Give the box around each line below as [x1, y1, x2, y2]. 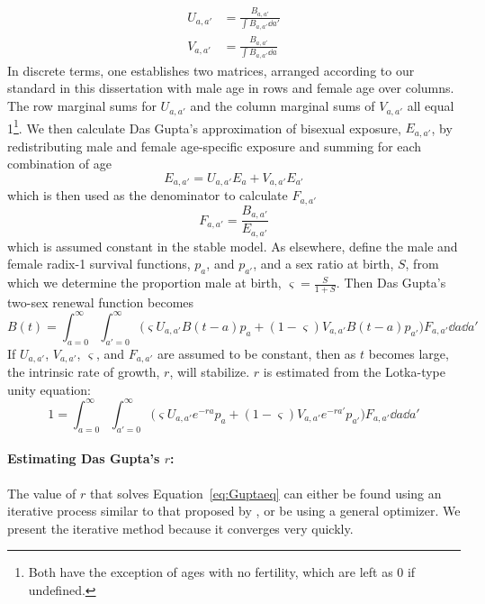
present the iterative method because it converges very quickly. [7, 518, 354, 537]
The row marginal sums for [7, 96, 157, 115]
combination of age [7, 154, 112, 173]
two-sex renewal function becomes [7, 292, 194, 311]
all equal [407, 96, 454, 115]
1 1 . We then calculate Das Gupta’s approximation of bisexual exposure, [7, 115, 401, 137]
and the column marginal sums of [190, 96, 375, 115]
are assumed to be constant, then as [157, 343, 356, 362]
